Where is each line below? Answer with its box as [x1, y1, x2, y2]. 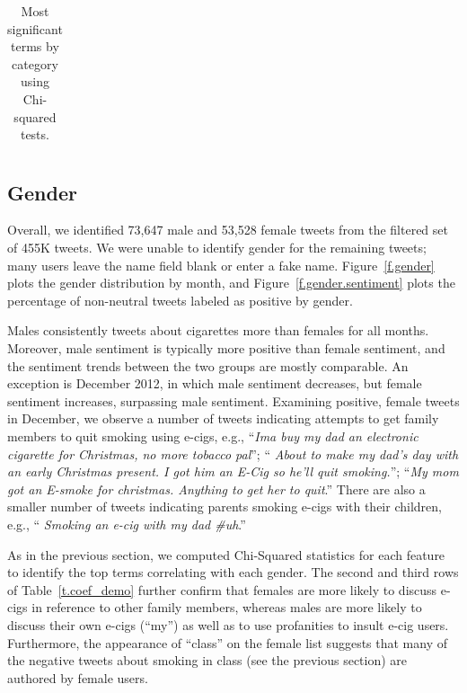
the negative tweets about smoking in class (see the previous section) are [7, 651, 408, 670]
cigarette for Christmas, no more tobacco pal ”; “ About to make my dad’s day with [7, 444, 459, 463]
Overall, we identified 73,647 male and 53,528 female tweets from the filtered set [7, 220, 448, 239]
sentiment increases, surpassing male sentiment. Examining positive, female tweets [7, 391, 460, 410]
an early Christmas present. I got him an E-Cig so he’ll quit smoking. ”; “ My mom [7, 462, 459, 481]
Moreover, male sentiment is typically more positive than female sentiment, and [7, 339, 445, 358]
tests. [20, 125, 49, 144]
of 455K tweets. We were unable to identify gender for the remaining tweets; [7, 238, 427, 257]
